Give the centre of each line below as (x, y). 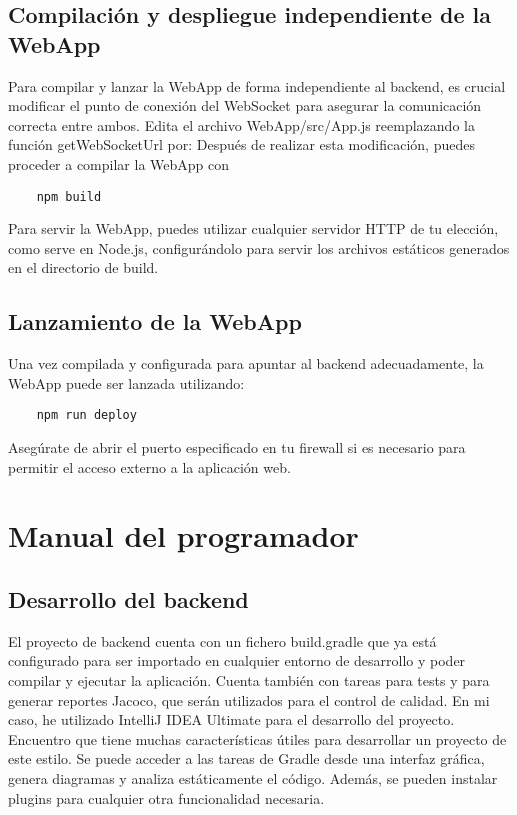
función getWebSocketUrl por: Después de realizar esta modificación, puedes (241, 144)
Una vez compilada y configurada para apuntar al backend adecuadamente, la (246, 363)
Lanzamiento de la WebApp (155, 321)
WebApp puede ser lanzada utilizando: (126, 382)
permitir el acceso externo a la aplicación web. (149, 466)
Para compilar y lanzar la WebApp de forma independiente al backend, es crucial (257, 85)
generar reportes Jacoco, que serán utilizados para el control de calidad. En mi (249, 699)
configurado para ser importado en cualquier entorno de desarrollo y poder (237, 660)
